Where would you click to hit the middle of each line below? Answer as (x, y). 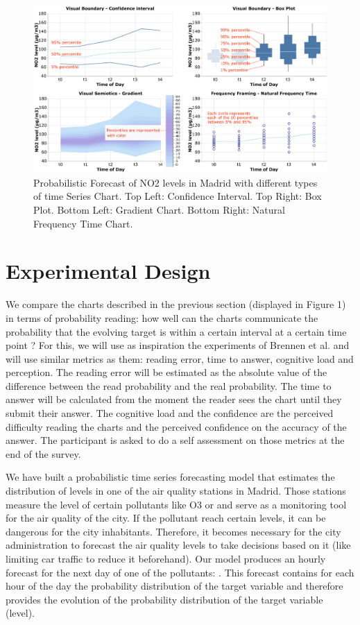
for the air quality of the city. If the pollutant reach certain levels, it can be (166, 518)
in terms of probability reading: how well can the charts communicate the (162, 317)
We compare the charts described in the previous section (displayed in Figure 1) (176, 304)
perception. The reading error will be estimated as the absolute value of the (166, 372)
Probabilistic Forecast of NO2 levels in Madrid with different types (175, 182)
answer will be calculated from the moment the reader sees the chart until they (174, 399)
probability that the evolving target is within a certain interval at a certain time (176, 331)
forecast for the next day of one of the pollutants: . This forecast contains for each (180, 572)
